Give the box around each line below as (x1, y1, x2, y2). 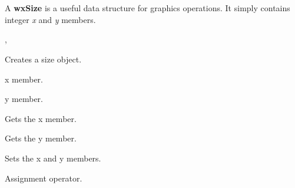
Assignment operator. (5, 171, 82, 184)
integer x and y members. (5, 13, 96, 25)
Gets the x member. (5, 112, 77, 124)
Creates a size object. (5, 52, 82, 65)
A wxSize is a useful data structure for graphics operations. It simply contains (5, 2, 290, 14)
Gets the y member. (5, 132, 77, 144)
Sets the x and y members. (5, 151, 101, 164)
